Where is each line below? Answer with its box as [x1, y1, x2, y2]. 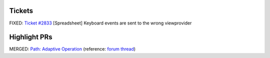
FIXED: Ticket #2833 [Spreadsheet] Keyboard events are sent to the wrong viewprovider [9, 20, 192, 26]
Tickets [9, 6, 33, 15]
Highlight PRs [9, 33, 52, 41]
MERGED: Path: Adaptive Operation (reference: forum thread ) [9, 46, 136, 52]
